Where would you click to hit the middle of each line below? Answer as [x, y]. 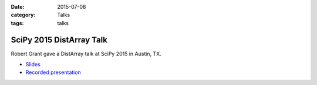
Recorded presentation [53, 72]
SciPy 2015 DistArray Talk [59, 40]
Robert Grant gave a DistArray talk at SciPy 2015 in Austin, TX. [86, 54]
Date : [18, 7]
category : [23, 15]
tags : [17, 23]
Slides [33, 65]
